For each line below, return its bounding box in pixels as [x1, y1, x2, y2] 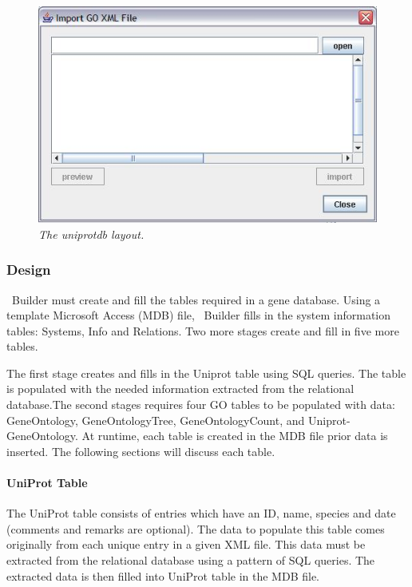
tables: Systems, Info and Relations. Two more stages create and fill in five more [6, 322, 399, 339]
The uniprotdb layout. [38, 225, 145, 242]
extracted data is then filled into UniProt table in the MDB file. [6, 567, 319, 584]
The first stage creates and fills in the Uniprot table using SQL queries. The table [6, 364, 406, 381]
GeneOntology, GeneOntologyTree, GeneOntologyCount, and [6, 411, 305, 428]
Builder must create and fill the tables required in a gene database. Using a [11, 291, 381, 307]
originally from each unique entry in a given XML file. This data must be [6, 536, 366, 553]
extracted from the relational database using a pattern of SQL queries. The [6, 552, 375, 569]
